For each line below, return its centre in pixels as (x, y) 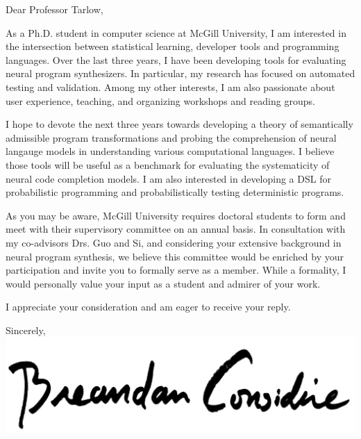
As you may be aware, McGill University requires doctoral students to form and (176, 215)
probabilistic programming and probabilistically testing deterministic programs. (175, 192)
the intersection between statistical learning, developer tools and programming (173, 46)
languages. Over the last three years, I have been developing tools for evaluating (176, 59)
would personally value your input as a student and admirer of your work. (163, 283)
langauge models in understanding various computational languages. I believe (170, 151)
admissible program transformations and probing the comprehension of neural (171, 137)
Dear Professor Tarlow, (54, 9)
